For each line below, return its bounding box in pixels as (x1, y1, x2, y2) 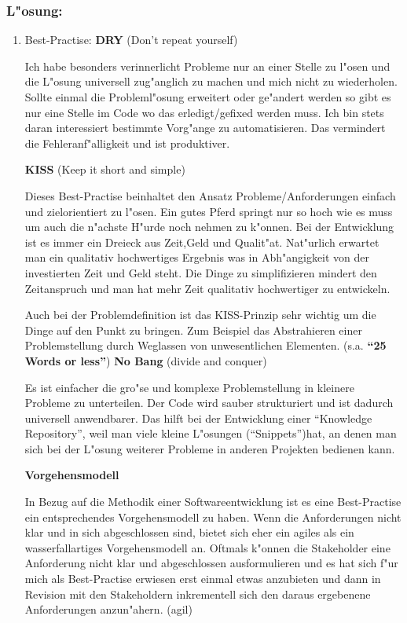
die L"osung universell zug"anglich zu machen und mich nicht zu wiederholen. (24, 73, 398, 90)
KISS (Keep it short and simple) (24, 161, 185, 178)
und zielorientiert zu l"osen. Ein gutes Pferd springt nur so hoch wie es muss (24, 203, 393, 219)
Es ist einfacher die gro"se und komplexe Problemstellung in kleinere (24, 379, 354, 395)
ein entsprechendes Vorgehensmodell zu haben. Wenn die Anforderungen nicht (24, 508, 401, 525)
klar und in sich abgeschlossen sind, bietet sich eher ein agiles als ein (24, 524, 354, 541)
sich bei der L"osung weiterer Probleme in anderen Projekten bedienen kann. (24, 440, 395, 456)
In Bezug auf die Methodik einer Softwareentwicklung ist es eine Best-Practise (24, 493, 401, 510)
